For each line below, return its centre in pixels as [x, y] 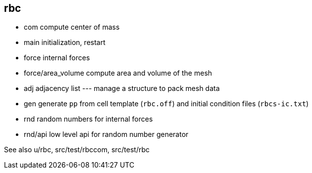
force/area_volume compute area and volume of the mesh [118, 73]
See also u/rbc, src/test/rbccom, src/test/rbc [77, 150]
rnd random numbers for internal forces [88, 119]
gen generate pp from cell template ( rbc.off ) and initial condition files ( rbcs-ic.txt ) [166, 104]
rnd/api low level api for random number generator [106, 134]
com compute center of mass [72, 27]
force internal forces [57, 58]
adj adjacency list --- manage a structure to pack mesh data [122, 88]
